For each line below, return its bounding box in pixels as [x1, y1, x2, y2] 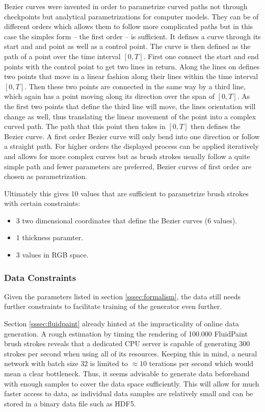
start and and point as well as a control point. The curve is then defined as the [4, 41, 251, 51]
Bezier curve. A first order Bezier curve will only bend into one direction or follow [4, 131, 260, 141]
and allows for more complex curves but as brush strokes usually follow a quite [4, 150, 250, 161]
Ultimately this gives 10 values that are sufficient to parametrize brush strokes [4, 188, 249, 198]
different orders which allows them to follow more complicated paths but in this [4, 21, 253, 32]
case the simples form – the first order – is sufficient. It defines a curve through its [4, 31, 261, 41]
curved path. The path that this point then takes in [4, 121, 166, 132]
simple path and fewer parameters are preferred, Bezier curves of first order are [4, 161, 252, 171]
